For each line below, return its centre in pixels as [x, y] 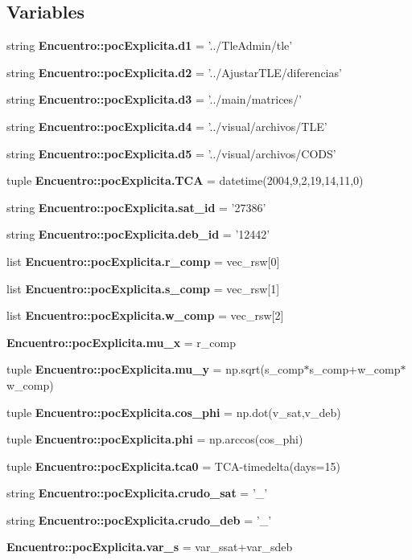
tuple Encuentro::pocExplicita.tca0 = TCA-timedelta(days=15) [173, 466]
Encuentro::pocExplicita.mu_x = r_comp [122, 342]
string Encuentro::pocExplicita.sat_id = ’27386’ [136, 207]
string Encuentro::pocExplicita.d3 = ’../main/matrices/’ [154, 99]
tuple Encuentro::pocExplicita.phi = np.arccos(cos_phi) [155, 439]
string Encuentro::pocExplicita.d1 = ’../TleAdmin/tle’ [150, 45]
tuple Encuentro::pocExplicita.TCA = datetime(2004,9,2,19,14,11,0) [185, 180]
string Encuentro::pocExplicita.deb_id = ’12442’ [138, 234]
